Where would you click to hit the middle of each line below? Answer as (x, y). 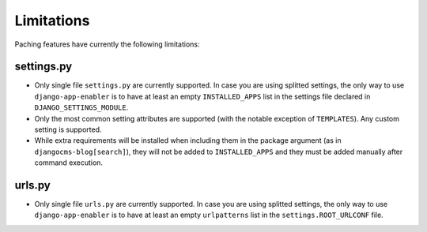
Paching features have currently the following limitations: (107, 44)
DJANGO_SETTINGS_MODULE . (81, 107)
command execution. (68, 163)
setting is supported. (68, 129)
